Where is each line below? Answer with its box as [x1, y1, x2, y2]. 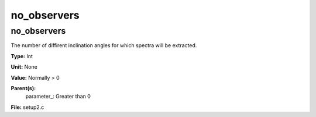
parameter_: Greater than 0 [25, 93, 91, 100]
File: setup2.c [11, 104, 44, 111]
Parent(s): [11, 84, 36, 91]
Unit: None [11, 63, 37, 70]
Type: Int [11, 52, 33, 59]
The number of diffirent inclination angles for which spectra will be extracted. [11, 42, 197, 49]
